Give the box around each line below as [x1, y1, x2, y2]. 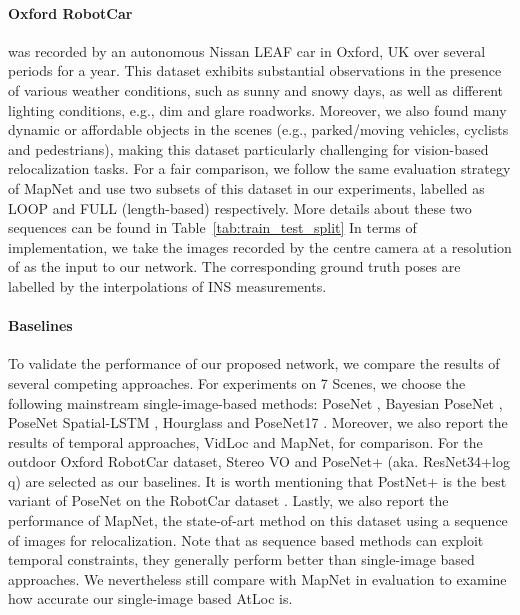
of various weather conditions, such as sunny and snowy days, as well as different [8, 79, 504, 100]
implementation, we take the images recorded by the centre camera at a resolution [8, 236, 512, 257]
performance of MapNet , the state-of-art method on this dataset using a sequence [8, 510, 508, 531]
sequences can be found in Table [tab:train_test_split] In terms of [8, 217, 417, 238]
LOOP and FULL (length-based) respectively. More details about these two [8, 197, 472, 218]
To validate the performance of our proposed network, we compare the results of [8, 353, 500, 374]
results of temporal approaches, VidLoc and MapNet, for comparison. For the [8, 431, 483, 452]
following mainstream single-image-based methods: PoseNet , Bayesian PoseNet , [8, 392, 503, 413]
